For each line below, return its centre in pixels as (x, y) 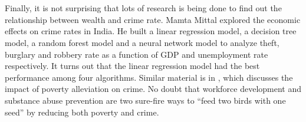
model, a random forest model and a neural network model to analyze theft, (142, 42)
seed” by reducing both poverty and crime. (82, 112)
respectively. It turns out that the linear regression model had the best (132, 66)
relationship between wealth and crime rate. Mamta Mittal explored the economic (153, 19)
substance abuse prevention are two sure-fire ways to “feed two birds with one (145, 100)
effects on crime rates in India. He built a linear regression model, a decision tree (151, 31)
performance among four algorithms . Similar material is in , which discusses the (149, 77)
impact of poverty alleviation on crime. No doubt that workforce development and (153, 89)
